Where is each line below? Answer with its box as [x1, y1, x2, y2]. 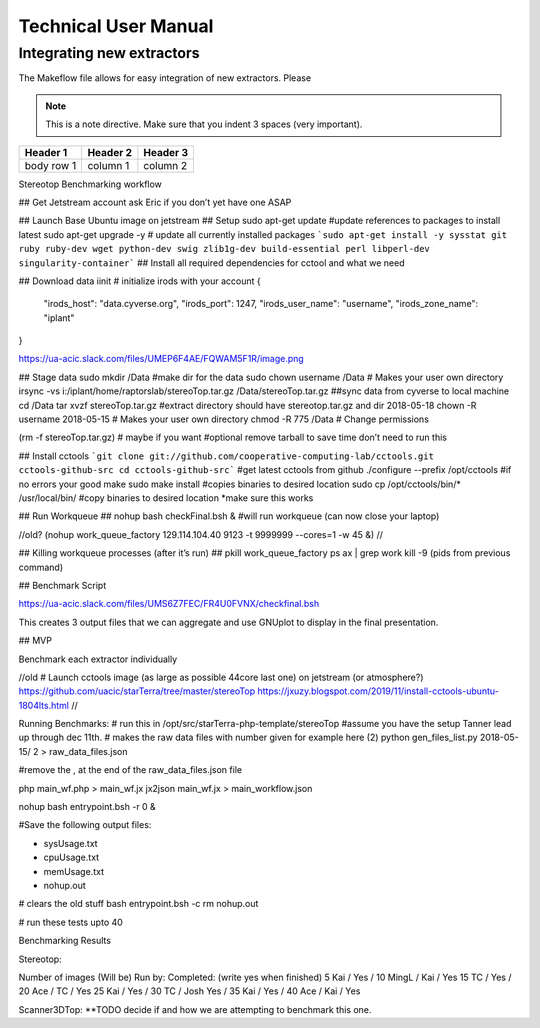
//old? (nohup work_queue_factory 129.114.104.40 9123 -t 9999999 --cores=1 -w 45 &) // [18, 528, 384, 540]
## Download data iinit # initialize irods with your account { [18, 275, 262, 287]
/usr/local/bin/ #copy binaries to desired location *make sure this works [18, 491, 314, 504]
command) [18, 561, 64, 573]
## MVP [18, 635, 52, 647]
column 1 [87, 158, 130, 172]
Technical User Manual [18, 15, 214, 37]
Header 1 [24, 145, 68, 159]
